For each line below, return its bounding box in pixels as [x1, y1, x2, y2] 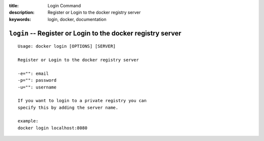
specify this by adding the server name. [18, 105, 118, 110]
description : [9, 10, 35, 16]
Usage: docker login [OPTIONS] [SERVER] [18, 44, 116, 49]
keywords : [9, 16, 31, 22]
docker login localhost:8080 [18, 125, 88, 131]
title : [9, 3, 19, 8]
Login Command [47, 3, 81, 8]
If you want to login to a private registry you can [18, 98, 147, 104]
